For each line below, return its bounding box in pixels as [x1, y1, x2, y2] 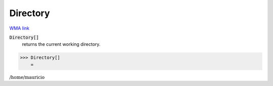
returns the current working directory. [22, 41, 101, 47]
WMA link [9, 25, 30, 31]
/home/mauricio [9, 74, 45, 80]
